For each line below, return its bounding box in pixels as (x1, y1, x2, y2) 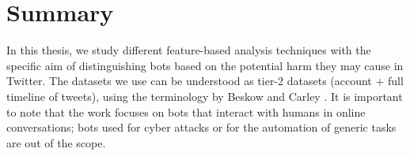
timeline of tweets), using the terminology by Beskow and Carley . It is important (6, 87, 403, 104)
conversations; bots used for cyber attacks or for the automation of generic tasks (6, 119, 397, 136)
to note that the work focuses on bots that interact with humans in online (6, 103, 366, 120)
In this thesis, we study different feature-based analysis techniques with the (6, 42, 371, 58)
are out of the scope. (6, 134, 106, 150)
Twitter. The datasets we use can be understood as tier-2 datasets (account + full (6, 72, 404, 89)
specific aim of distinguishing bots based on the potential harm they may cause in (6, 57, 404, 73)
